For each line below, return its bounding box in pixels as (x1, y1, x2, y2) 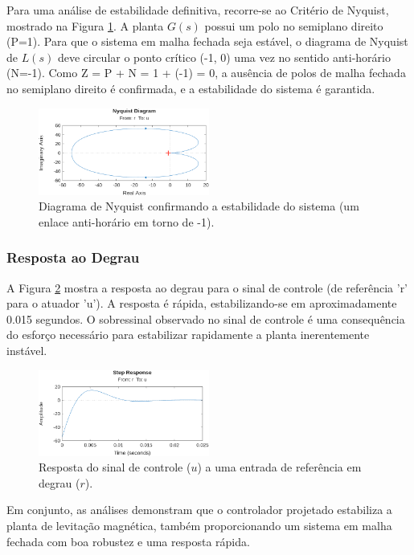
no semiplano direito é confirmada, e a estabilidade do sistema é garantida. (6, 80, 375, 96)
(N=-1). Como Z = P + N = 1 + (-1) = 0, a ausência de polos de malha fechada (6, 64, 406, 81)
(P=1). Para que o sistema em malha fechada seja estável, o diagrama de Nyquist (6, 33, 408, 50)
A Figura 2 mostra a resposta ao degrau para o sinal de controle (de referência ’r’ (6, 279, 408, 296)
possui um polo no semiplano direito (204, 17, 383, 34)
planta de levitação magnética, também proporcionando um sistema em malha (6, 516, 392, 533)
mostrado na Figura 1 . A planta (6, 17, 164, 34)
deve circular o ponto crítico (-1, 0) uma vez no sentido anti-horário (57, 48, 391, 65)
